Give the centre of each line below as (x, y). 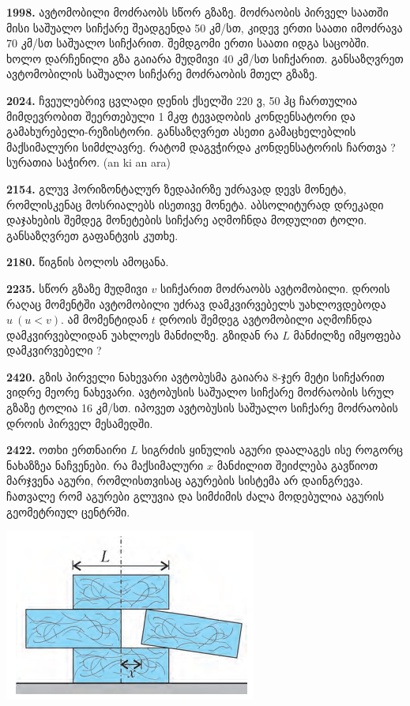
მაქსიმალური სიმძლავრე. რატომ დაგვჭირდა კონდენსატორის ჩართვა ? (201, 146)
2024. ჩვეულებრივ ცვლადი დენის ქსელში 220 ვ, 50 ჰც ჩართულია (182, 100)
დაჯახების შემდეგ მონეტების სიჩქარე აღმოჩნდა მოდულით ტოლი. (187, 220)
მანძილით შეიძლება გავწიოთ (297, 465)
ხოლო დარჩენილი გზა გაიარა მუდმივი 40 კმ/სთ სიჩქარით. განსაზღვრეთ (205, 58)
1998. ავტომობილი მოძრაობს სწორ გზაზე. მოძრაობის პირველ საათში (197, 12)
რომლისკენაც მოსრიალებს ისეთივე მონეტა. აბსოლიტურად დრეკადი (195, 204)
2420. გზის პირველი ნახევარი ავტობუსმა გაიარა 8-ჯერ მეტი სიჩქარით (196, 376)
